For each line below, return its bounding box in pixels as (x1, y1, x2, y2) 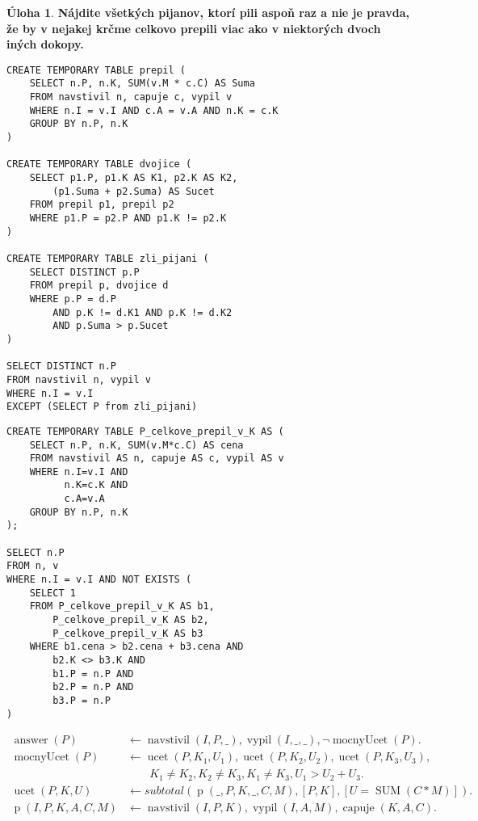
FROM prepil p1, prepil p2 (29, 199, 174, 211)
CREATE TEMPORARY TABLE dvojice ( (6, 158, 192, 171)
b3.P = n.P (52, 694, 111, 706)
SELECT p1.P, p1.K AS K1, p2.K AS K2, (29, 172, 238, 184)
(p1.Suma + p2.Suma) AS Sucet (52, 185, 215, 197)
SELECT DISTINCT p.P (29, 266, 140, 278)
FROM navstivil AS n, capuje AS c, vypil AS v (29, 453, 284, 465)
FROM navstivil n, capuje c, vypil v (29, 91, 233, 103)
